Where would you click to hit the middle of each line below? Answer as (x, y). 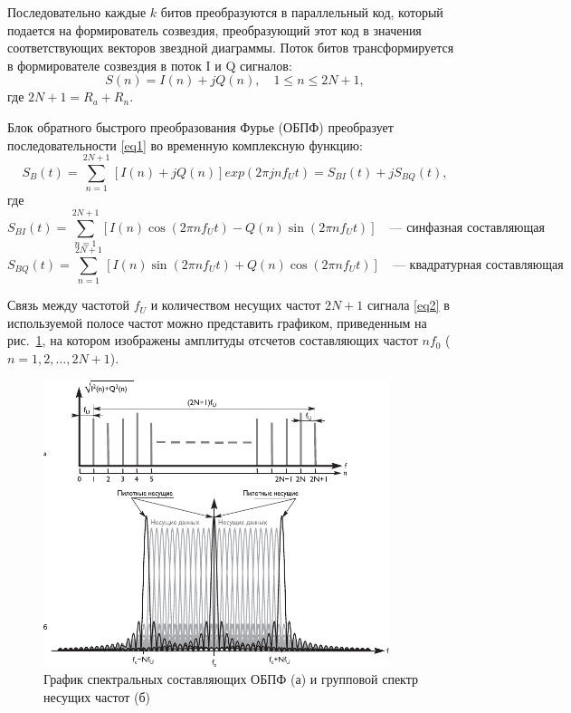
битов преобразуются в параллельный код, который (302, 12)
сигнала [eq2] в (408, 305)
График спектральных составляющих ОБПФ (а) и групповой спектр (231, 679)
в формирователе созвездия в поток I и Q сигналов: (150, 65)
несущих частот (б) (97, 696)
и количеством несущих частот (236, 305)
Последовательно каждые (77, 12)
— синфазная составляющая (467, 228)
